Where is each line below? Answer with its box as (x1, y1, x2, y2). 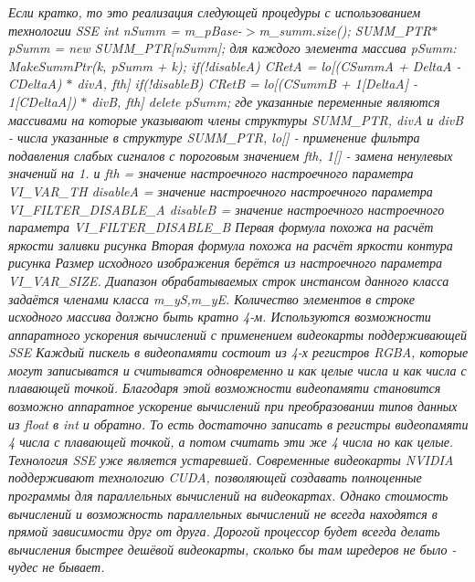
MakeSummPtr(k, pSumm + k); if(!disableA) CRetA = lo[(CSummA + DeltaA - (8, 56, 461, 75)
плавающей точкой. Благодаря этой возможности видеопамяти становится (8, 378, 441, 397)
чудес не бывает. (8, 557, 105, 577)
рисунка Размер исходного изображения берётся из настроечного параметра (8, 253, 442, 272)
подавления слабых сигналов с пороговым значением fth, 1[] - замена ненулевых (8, 145, 453, 164)
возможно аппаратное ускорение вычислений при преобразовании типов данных (8, 397, 458, 416)
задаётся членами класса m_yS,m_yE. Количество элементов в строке (8, 289, 416, 308)
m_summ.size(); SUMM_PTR (259, 20, 432, 39)
